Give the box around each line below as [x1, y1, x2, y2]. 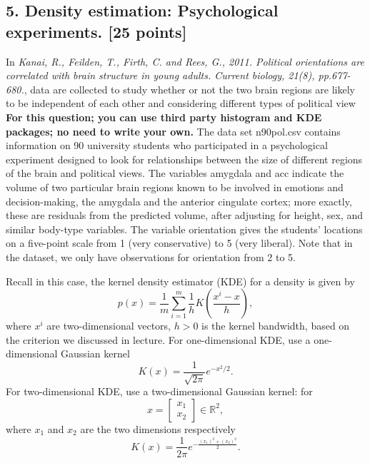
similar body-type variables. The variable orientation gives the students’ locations [6, 221, 363, 236]
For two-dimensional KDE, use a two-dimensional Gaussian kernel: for [6, 384, 313, 399]
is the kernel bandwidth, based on [201, 318, 350, 333]
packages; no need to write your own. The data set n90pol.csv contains [6, 123, 341, 138]
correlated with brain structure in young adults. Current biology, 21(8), [6, 68, 315, 83]
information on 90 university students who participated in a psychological [6, 138, 328, 153]
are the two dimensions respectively [80, 421, 236, 436]
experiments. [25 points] [6, 20, 187, 42]
